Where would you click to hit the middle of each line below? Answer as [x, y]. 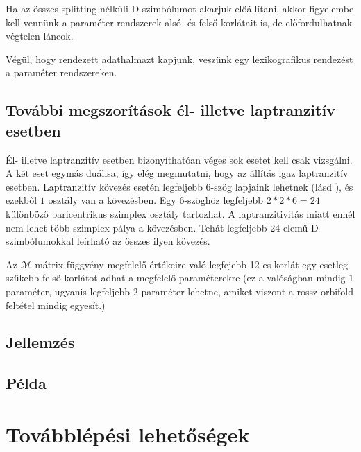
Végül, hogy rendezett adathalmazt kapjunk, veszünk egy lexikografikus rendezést [179, 59]
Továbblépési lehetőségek [128, 434]
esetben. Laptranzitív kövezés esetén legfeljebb [104, 186]
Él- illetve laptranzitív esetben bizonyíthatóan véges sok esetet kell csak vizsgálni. [179, 159]
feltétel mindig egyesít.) [56, 305]
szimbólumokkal [40, 241]
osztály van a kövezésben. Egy [112, 200]
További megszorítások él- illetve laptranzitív [170, 110]
